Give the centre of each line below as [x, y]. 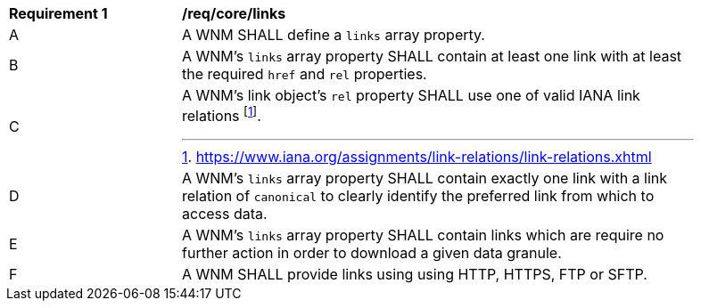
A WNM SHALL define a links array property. [334, 35]
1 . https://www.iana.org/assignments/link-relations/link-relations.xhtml [417, 157]
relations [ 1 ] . [222, 115]
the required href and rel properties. [305, 74]
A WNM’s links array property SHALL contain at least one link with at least [432, 56]
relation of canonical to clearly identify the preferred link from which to [418, 196]
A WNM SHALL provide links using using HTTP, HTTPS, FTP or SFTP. [415, 275]
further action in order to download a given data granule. [372, 253]
